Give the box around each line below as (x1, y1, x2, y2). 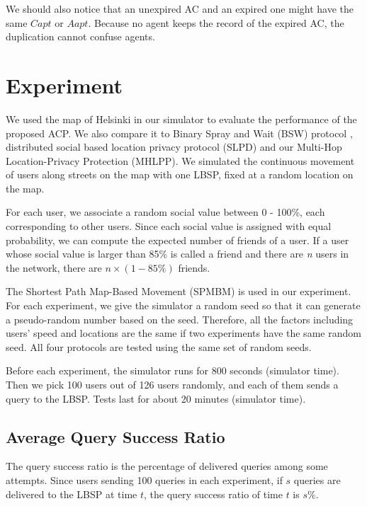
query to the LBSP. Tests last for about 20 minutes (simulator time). (6, 391, 306, 406)
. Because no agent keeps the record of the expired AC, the (88, 15, 344, 30)
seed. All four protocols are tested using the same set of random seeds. (6, 339, 312, 354)
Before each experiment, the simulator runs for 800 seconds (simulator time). (6, 363, 339, 378)
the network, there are (6, 260, 102, 275)
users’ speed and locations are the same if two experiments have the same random (6, 326, 361, 340)
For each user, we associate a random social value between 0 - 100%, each (6, 205, 325, 219)
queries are (293, 472, 341, 487)
